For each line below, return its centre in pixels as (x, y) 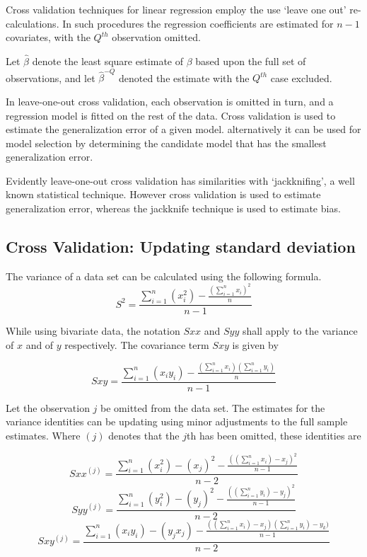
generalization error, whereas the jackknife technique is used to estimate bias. (173, 208)
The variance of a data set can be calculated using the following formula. (164, 276)
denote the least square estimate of (108, 61)
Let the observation (48, 407)
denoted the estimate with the (184, 77)
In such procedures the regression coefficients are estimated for (198, 23)
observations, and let (51, 77)
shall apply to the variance (300, 331)
